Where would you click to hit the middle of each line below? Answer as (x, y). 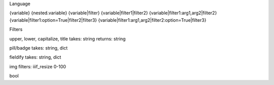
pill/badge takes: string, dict (39, 48)
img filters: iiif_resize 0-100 (38, 66)
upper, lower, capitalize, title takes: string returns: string (67, 38)
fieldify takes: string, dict (35, 57)
